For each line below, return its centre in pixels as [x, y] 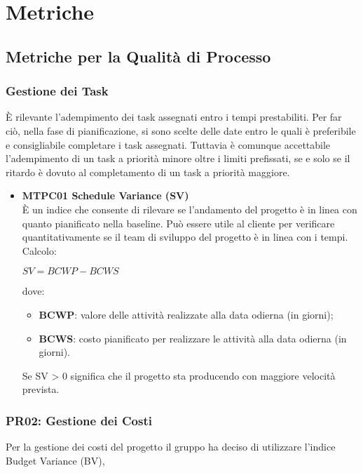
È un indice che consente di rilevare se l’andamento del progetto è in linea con [190, 209]
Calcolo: [39, 250]
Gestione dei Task [57, 91]
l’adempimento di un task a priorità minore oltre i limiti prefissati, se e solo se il [178, 158]
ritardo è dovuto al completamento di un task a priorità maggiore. [148, 172]
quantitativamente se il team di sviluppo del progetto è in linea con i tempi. [185, 237]
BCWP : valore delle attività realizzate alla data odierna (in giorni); [186, 314]
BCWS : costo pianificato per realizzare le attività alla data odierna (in [193, 338]
